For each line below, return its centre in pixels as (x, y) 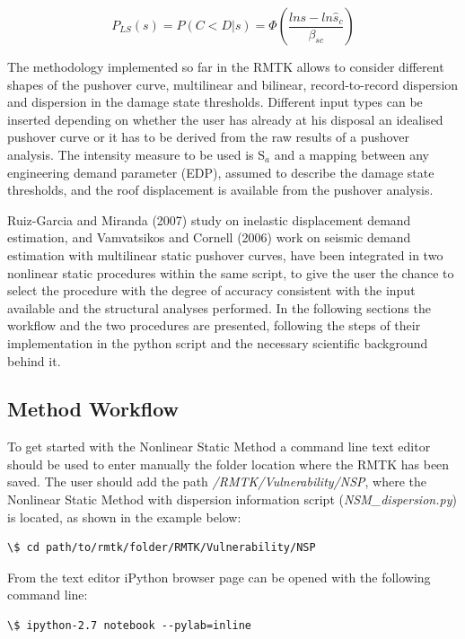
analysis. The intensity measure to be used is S (136, 154)
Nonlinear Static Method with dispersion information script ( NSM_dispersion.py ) (232, 499)
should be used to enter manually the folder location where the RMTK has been (228, 464)
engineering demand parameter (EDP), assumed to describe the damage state (221, 172)
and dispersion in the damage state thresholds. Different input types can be (215, 102)
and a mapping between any (352, 154)
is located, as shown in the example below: (124, 516)
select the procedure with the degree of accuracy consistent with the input (211, 290)
